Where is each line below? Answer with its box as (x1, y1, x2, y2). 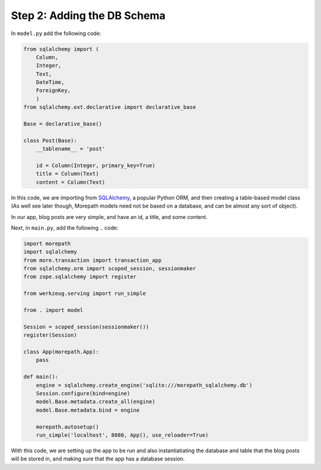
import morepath (23, 240, 71, 247)
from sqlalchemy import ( (23, 45, 99, 52)
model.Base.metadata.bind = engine (36, 406, 140, 413)
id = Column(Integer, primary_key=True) (36, 162, 156, 169)
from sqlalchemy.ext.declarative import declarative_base (23, 104, 196, 111)
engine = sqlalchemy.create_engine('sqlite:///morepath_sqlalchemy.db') (36, 381, 253, 388)
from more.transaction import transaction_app (23, 256, 162, 264)
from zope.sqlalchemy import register (23, 274, 137, 280)
